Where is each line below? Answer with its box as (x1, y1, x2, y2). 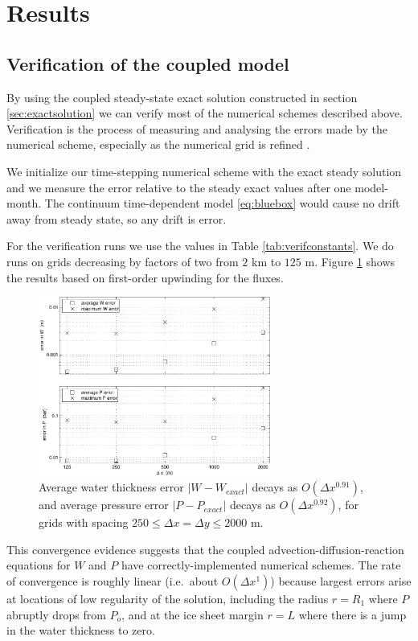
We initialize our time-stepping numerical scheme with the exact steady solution (6, 162, 402, 179)
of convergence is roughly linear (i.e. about (6, 572, 219, 589)
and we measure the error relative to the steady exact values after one (6, 179, 351, 195)
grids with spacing (39, 514, 129, 531)
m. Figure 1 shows (305, 253, 395, 269)
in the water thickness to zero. (6, 622, 155, 639)
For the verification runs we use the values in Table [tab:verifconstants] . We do (6, 237, 394, 254)
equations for (6, 557, 71, 573)
